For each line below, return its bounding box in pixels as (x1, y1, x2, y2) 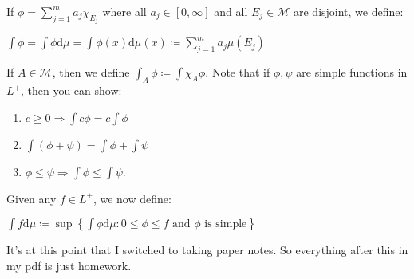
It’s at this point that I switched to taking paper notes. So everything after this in (6, 242, 408, 258)
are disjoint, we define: (293, 3, 404, 19)
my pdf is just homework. (6, 257, 132, 273)
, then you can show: (20, 82, 122, 99)
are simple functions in (296, 64, 408, 81)
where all (102, 3, 147, 19)
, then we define (52, 64, 130, 81)
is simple (204, 218, 247, 230)
